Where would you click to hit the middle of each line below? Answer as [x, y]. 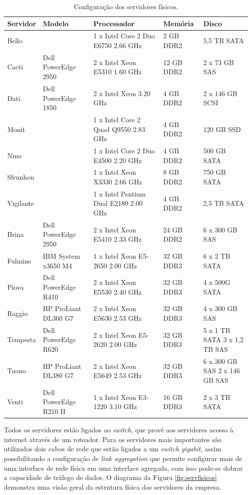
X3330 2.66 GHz [118, 181]
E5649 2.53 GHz [118, 375]
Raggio [18, 313]
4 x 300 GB [220, 308]
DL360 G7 [58, 318]
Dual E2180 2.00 [118, 203]
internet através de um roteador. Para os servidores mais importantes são [113, 439]
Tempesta [22, 339]
